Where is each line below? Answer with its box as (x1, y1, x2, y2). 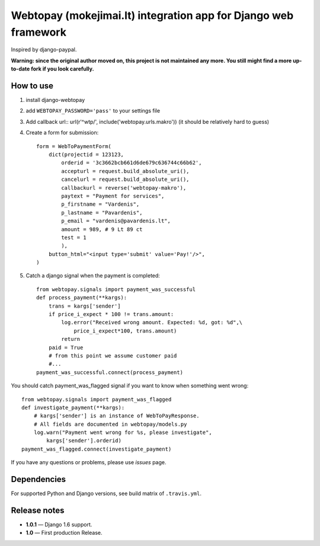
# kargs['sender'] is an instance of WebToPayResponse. (33, 413, 200, 419)
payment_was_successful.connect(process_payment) (36, 369, 184, 376)
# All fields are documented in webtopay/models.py (33, 421, 187, 427)
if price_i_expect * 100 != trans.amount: (48, 311, 174, 318)
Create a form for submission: (25, 129, 99, 136)
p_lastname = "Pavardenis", (61, 209, 143, 216)
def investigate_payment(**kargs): (21, 404, 125, 411)
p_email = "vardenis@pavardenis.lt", (61, 218, 171, 225)
